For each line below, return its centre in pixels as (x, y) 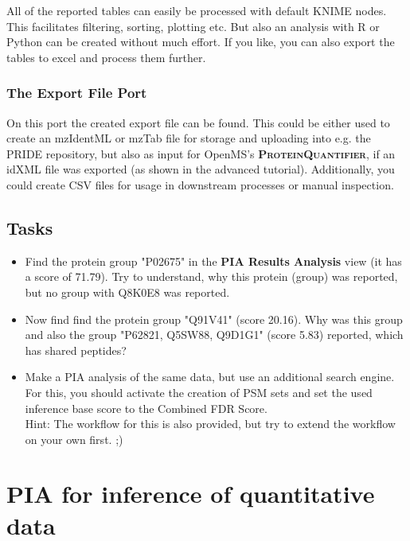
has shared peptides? (76, 350)
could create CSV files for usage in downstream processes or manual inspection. (200, 184)
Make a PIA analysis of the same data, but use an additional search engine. (210, 377)
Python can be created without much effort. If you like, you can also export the (201, 42)
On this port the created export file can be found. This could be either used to (198, 122)
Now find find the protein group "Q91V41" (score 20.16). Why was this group (214, 319)
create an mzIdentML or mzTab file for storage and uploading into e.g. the (189, 138)
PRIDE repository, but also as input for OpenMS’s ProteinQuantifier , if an (201, 153)
